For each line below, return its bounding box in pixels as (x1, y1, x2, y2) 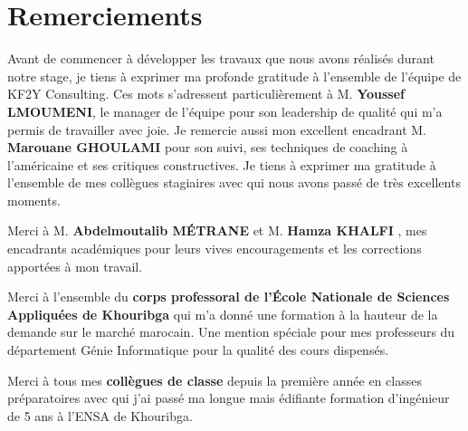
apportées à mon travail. (7, 256, 143, 275)
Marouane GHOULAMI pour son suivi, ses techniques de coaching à (7, 138, 408, 157)
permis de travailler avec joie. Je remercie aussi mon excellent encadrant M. (7, 120, 426, 139)
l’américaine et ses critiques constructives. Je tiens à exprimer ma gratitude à (7, 155, 436, 174)
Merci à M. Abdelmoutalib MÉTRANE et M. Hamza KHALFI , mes (7, 221, 427, 240)
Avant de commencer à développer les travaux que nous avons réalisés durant (7, 49, 435, 68)
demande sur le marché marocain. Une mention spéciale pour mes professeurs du (7, 322, 455, 341)
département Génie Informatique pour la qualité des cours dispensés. (7, 340, 389, 359)
